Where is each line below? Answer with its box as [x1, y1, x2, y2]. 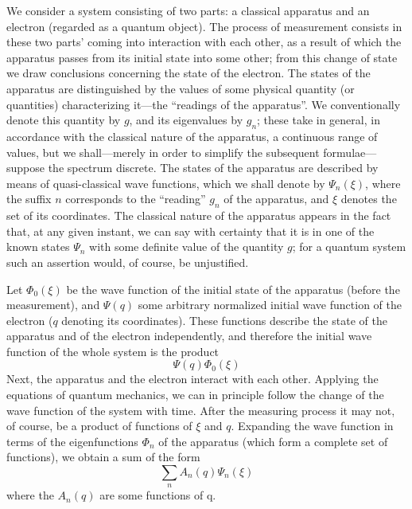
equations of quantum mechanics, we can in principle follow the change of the [6, 386, 384, 403]
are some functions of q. [99, 487, 216, 503]
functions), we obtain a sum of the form [6, 448, 200, 465]
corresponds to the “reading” [65, 190, 206, 207]
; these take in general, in [257, 112, 380, 128]
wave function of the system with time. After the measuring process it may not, [6, 401, 395, 418]
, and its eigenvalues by [129, 112, 243, 128]
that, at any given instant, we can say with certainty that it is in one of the [6, 222, 375, 239]
